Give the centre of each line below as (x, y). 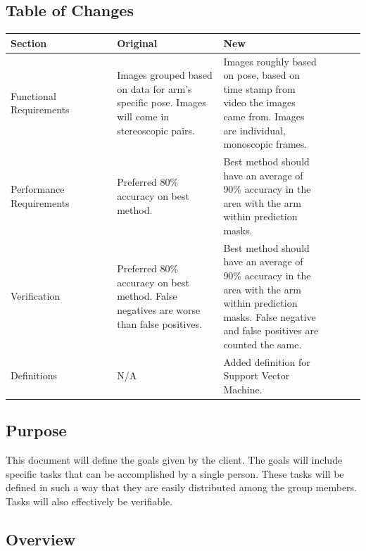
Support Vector (257, 375)
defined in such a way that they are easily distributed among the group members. (182, 487)
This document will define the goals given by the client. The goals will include (174, 460)
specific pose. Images (162, 102)
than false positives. (159, 323)
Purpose (36, 430)
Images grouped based (165, 75)
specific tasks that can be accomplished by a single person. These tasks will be (175, 473)
